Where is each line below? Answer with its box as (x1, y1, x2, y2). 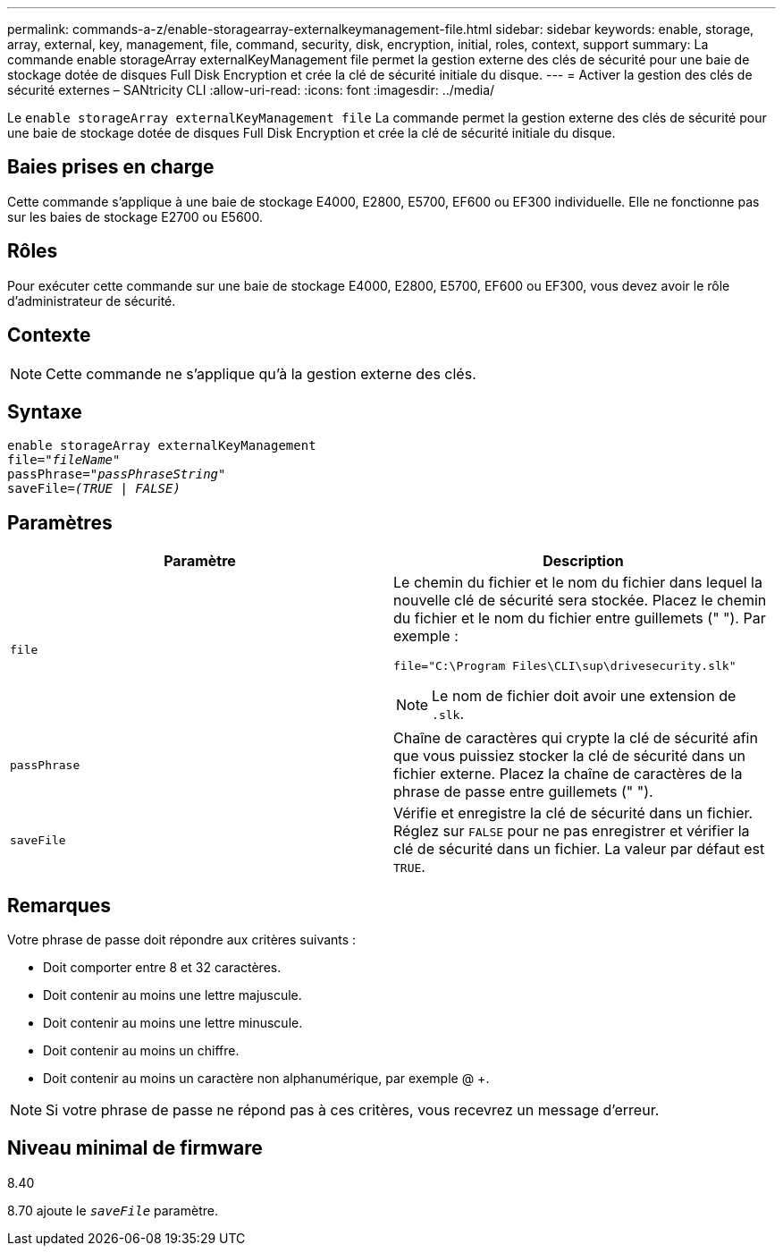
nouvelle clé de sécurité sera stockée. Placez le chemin (393, 591, 767, 610)
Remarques (7, 893, 112, 917)
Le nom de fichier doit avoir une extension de (432, 687, 737, 706)
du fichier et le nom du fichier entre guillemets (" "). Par (393, 609, 766, 628)
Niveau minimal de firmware (7, 1137, 263, 1160)
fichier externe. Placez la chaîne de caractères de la (393, 765, 743, 783)
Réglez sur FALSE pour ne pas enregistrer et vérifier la (393, 822, 750, 841)
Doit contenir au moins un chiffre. (43, 1043, 240, 1059)
